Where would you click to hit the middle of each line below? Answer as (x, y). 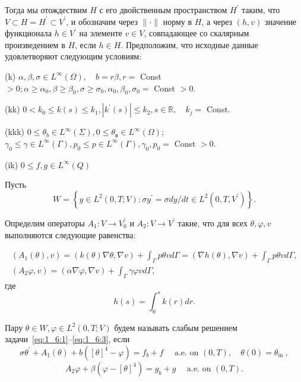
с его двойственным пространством (163, 10)
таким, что (261, 10)
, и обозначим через (102, 21)
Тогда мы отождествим (46, 10)
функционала (28, 33)
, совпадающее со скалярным (197, 33)
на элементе (101, 33)
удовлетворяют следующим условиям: (73, 56)
